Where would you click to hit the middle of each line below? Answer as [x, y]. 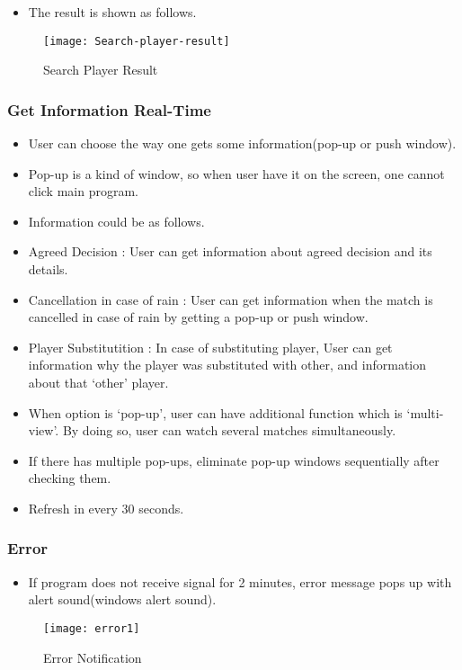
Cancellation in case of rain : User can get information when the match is [231, 299]
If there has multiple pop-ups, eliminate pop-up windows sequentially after [234, 460]
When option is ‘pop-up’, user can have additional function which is [215, 412]
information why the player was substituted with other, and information [227, 365]
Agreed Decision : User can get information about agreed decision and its [230, 251]
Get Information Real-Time [109, 109]
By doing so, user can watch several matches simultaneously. [229, 430]
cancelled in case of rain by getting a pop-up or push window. [198, 317]
